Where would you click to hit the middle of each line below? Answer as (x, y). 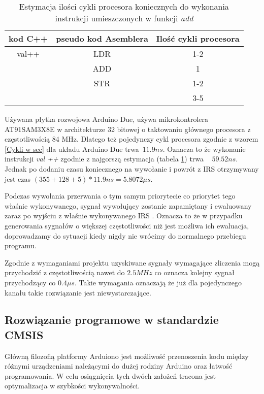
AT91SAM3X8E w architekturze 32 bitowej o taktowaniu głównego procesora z (128, 129)
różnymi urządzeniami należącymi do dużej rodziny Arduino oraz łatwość (119, 366)
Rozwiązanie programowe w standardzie (112, 320)
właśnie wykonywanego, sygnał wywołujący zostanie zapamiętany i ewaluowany (128, 205)
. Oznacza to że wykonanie (204, 149)
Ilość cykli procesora (198, 38)
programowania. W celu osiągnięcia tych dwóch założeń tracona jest (110, 375)
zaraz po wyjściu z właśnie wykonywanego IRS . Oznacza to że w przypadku (124, 216)
